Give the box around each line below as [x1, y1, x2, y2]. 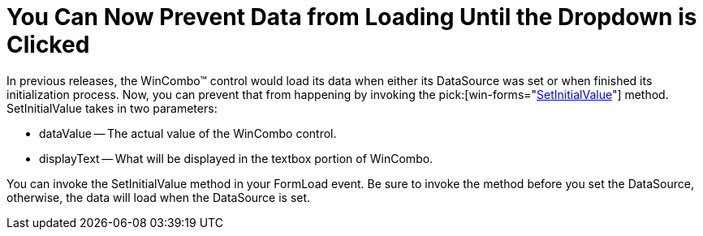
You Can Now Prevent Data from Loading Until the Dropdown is [6, 3, 697, 31]
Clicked [6, 31, 90, 58]
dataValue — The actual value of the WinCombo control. [39, 126, 337, 140]
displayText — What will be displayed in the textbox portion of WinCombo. [39, 151, 433, 165]
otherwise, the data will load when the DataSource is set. [6, 190, 311, 204]
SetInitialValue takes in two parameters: [6, 101, 218, 115]
